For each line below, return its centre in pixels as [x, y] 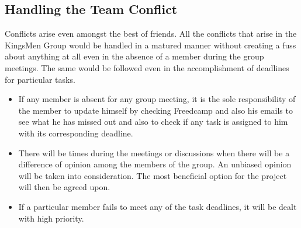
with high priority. [51, 218]
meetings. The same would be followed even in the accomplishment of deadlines [147, 67]
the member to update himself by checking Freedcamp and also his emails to [155, 110]
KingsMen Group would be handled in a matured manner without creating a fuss [150, 45]
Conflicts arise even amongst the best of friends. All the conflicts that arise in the [151, 34]
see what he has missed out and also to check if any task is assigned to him [153, 122]
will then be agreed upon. [64, 187]
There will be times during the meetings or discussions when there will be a [154, 152]
